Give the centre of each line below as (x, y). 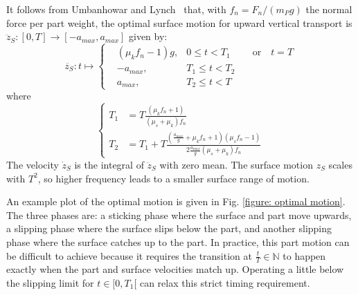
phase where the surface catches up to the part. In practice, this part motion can (178, 241)
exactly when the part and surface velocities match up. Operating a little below (175, 269)
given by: (148, 36)
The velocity (33, 164)
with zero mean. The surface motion (236, 164)
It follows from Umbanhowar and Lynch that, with (116, 9)
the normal (329, 9)
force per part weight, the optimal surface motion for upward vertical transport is (179, 22)
